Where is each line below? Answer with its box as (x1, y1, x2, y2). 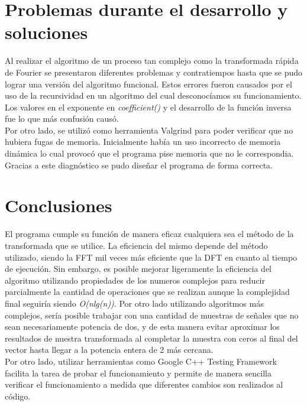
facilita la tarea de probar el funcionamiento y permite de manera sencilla (5, 366, 272, 379)
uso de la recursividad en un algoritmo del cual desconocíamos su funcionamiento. (5, 89, 302, 102)
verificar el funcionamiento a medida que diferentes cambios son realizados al (5, 378, 283, 391)
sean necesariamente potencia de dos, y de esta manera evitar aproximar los (5, 320, 280, 333)
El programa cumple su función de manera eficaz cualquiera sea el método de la (5, 228, 294, 240)
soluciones (5, 20, 88, 44)
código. (5, 389, 31, 402)
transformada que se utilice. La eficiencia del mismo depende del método (5, 239, 268, 251)
